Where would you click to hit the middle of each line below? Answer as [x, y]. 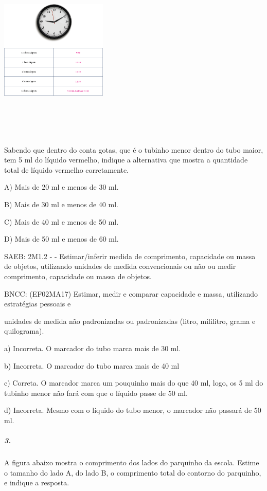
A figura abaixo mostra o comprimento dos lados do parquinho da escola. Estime [132, 462]
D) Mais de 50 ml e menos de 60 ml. [61, 239]
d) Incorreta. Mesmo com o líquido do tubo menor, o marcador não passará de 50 [133, 410]
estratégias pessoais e [38, 304]
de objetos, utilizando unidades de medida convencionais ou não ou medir [120, 266]
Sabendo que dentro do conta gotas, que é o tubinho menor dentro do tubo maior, [134, 149]
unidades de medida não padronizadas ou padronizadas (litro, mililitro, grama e [130, 321]
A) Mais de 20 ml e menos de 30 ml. [61, 187]
